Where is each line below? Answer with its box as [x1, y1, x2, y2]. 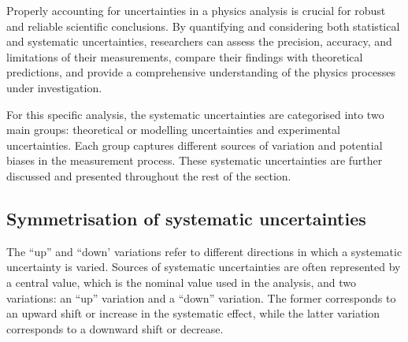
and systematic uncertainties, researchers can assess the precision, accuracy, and [6, 33, 392, 50]
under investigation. [6, 79, 102, 95]
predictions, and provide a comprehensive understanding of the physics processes [6, 64, 395, 80]
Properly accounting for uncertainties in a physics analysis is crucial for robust [6, 2, 386, 18]
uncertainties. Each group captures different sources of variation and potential [6, 136, 383, 153]
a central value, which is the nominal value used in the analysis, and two [6, 273, 357, 290]
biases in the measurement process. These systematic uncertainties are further [6, 152, 383, 169]
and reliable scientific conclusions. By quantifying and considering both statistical [6, 17, 400, 34]
